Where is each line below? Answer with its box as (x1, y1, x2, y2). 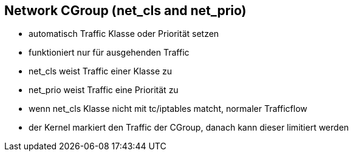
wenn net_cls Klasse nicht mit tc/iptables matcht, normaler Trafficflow (29, 103, 307, 114)
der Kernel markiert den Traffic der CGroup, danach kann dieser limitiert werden (29, 122, 349, 133)
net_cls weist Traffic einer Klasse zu (29, 66, 173, 77)
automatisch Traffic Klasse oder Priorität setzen (29, 28, 219, 39)
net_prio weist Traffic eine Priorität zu (29, 85, 179, 96)
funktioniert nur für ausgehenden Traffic (29, 47, 190, 58)
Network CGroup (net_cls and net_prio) (4, 3, 247, 18)
